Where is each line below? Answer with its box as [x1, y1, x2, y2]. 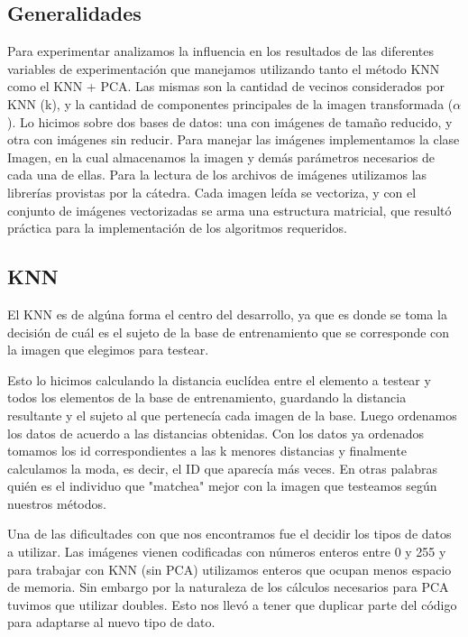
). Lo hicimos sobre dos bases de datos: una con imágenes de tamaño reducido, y [7, 112, 453, 131]
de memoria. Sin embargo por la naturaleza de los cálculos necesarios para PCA [7, 577, 449, 596]
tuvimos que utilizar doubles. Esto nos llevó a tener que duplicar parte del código [7, 595, 457, 614]
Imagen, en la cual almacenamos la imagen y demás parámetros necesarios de [7, 147, 436, 166]
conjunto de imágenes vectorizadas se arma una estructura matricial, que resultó [7, 200, 452, 219]
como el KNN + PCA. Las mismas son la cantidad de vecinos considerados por [7, 77, 445, 96]
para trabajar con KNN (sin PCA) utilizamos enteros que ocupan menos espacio [7, 559, 452, 578]
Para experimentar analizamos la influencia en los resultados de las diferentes [7, 42, 434, 60]
